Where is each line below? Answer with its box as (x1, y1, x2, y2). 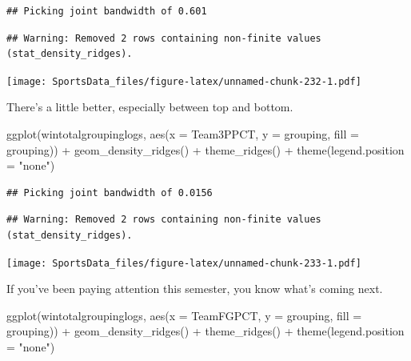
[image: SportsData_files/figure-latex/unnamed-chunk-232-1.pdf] (6, 75, 361, 87)
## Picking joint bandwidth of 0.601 (6, 6, 207, 17)
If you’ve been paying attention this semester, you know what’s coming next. (6, 280, 383, 297)
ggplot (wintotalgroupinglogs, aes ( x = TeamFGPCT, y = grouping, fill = (6, 307, 362, 323)
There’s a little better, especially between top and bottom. (6, 98, 293, 115)
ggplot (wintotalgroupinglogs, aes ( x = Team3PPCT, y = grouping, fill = (6, 126, 359, 142)
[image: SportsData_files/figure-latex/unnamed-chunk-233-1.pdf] (6, 257, 361, 269)
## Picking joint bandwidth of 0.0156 (6, 187, 213, 199)
